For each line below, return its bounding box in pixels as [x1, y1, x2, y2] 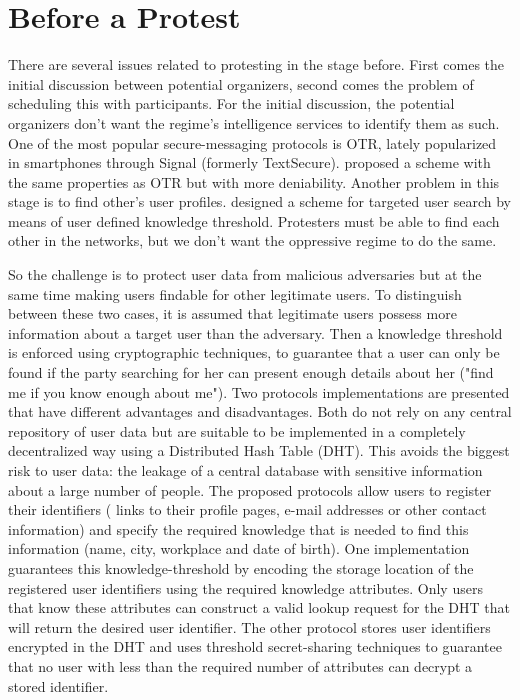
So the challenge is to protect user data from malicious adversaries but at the [8, 264, 482, 285]
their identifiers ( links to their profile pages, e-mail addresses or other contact [8, 499, 487, 520]
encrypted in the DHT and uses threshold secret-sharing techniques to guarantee [8, 636, 502, 657]
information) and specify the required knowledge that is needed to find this [8, 518, 469, 539]
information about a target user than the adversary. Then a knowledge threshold [8, 322, 503, 343]
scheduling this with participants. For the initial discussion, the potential [8, 93, 455, 114]
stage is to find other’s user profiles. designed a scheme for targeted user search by [8, 191, 511, 212]
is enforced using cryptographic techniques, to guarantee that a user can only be [8, 342, 500, 363]
